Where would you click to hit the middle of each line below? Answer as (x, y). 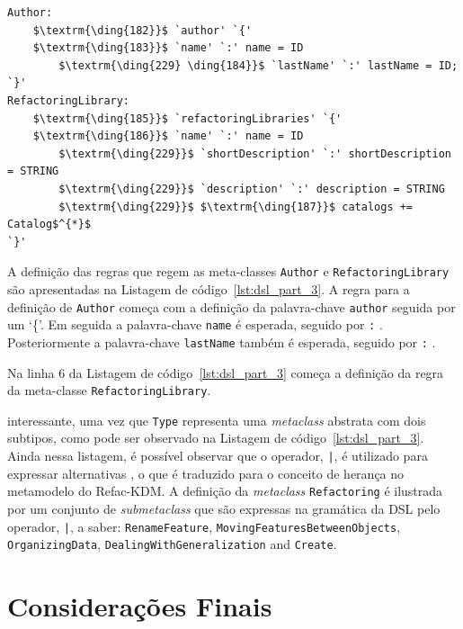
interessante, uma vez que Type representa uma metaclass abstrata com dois (217, 420)
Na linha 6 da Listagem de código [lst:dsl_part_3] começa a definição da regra (226, 372)
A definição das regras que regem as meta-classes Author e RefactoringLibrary (228, 271)
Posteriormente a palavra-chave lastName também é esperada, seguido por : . (222, 341)
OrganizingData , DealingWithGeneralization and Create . (172, 544)
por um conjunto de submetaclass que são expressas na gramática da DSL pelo (224, 508)
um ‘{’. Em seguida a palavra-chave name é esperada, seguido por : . (195, 324)
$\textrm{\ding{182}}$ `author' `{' (142, 30)
